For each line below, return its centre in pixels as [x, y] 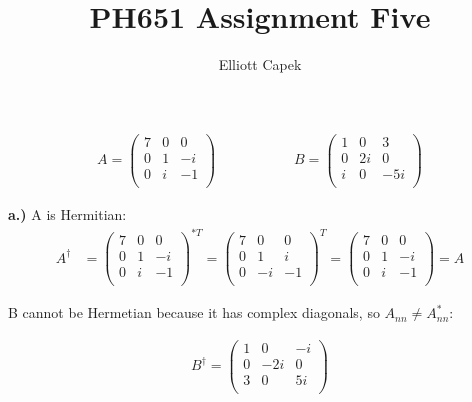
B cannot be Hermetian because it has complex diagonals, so [194, 312]
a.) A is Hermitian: [67, 213]
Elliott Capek [260, 64]
